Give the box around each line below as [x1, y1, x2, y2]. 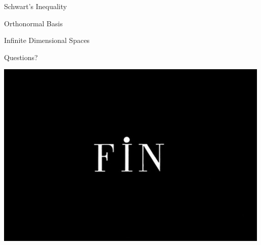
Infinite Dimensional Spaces [4, 35, 90, 45]
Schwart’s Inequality [4, 1, 67, 11]
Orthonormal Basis [4, 18, 63, 28]
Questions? [4, 52, 38, 62]
